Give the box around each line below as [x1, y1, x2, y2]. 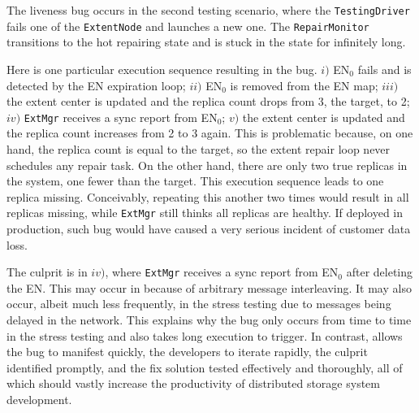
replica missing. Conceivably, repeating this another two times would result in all [6, 188, 409, 205]
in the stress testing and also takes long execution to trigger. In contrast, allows [6, 327, 403, 344]
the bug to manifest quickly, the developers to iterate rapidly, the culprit [6, 343, 368, 360]
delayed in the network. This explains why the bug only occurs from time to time [6, 311, 412, 328]
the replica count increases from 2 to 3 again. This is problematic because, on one [6, 124, 413, 141]
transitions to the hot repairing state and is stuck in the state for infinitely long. [6, 33, 406, 50]
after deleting [346, 263, 413, 280]
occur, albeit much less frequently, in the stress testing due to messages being [6, 295, 391, 312]
